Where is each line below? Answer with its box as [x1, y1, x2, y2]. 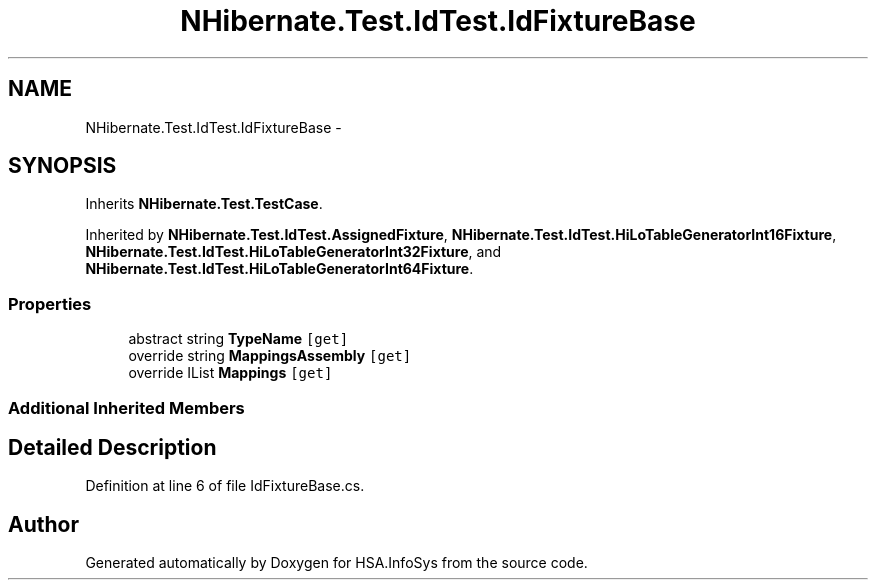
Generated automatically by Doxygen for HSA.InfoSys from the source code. [85, 554, 588, 572]
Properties [8, 293, 92, 314]
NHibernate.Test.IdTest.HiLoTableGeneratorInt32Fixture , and [85, 243, 502, 261]
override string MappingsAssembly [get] [128, 347, 412, 365]
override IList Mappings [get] [128, 364, 333, 382]
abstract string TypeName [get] [128, 330, 349, 348]
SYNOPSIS [8, 153, 117, 179]
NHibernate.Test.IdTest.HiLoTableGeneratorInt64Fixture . [85, 260, 474, 278]
